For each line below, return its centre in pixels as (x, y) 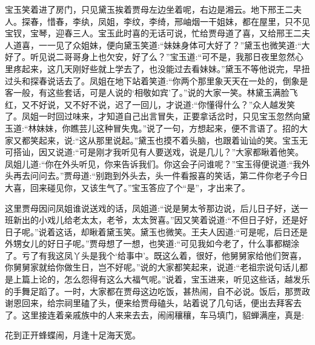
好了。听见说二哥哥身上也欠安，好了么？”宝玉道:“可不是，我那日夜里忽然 (150, 57)
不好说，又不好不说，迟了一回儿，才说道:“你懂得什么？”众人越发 (158, 104)
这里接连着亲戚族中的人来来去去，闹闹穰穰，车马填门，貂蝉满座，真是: (163, 314)
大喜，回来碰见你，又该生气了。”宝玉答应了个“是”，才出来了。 (128, 187)
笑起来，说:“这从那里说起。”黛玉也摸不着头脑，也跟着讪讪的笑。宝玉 (165, 140)
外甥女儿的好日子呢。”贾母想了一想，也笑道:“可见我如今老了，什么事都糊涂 (152, 243)
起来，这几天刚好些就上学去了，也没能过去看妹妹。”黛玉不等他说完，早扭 (166, 68)
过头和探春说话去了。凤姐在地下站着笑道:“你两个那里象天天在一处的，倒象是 (157, 80)
